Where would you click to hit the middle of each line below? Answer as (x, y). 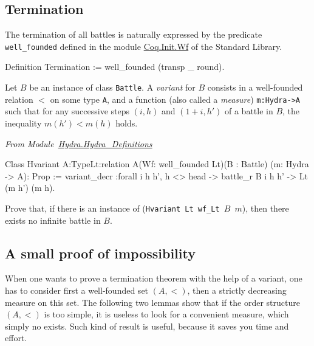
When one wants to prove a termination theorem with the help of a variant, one (154, 278)
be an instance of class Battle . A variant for (112, 87)
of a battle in (249, 111)
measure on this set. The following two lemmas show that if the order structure (152, 302)
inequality (23, 123)
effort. (16, 338)
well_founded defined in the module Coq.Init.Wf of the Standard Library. (144, 46)
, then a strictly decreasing (237, 290)
